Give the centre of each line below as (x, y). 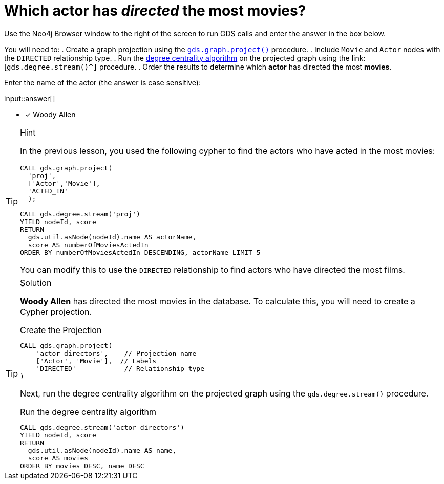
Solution (36, 283)
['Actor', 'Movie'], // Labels (96, 361)
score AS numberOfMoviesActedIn (88, 245)
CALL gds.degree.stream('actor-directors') (102, 427)
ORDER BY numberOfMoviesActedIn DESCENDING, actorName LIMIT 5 (140, 252)
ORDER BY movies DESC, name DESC (82, 466)
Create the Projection (61, 330)
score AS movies (58, 458)
